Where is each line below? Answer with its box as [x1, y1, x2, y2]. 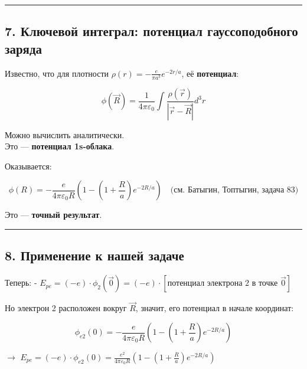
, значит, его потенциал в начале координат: [135, 302, 294, 314]
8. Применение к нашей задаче [5, 246, 184, 264]
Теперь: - [5, 276, 37, 289]
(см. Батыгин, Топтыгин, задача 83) [170, 186, 299, 195]
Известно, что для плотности [5, 67, 109, 79]
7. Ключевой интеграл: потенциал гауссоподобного [5, 22, 298, 40]
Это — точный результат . [5, 208, 102, 221]
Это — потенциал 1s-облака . [5, 140, 115, 152]
